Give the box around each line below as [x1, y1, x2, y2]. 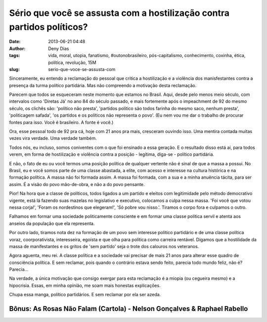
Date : [9, 39, 21, 45]
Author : [9, 45, 26, 52]
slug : [9, 66, 20, 72]
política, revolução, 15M [48, 60, 96, 65]
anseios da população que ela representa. [9, 220, 95, 226]
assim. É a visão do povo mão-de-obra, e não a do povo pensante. [9, 181, 145, 187]
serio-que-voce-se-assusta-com [48, 66, 116, 72]
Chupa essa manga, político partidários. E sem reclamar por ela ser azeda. [9, 292, 161, 298]
